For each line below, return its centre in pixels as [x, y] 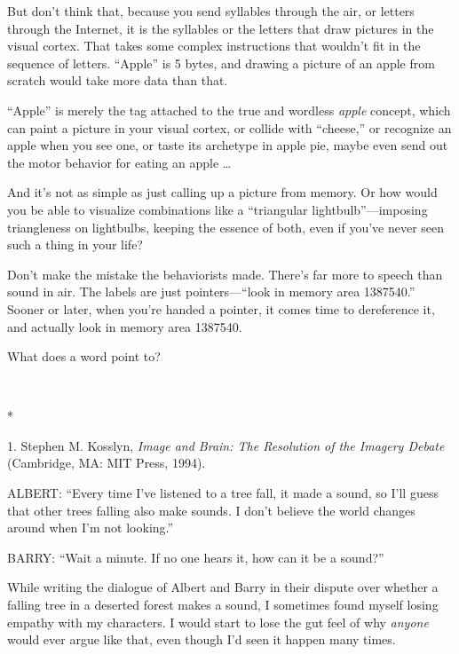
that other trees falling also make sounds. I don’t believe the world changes [211, 510]
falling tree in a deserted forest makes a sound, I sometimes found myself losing [223, 605]
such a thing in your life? [75, 244]
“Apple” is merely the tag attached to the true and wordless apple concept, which [229, 110]
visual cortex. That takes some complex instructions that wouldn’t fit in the [214, 46]
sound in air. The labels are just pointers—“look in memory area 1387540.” [211, 292]
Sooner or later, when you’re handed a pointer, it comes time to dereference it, [221, 308]
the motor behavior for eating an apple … [119, 162]
